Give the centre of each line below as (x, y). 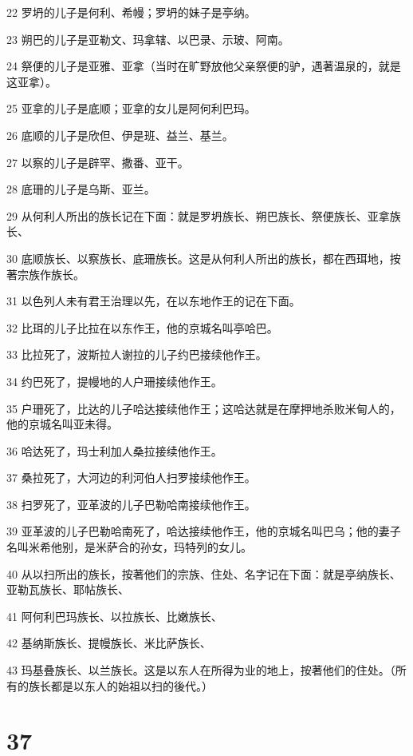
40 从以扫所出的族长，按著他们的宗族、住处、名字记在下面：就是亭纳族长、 (204, 573)
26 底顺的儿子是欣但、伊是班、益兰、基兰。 (120, 135)
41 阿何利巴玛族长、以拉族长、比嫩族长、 (114, 616)
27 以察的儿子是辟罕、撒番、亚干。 (98, 162)
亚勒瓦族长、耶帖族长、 (68, 589)
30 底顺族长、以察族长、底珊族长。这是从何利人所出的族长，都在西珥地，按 (204, 258)
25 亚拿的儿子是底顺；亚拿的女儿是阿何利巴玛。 (131, 108)
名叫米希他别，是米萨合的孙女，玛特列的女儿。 (129, 547)
